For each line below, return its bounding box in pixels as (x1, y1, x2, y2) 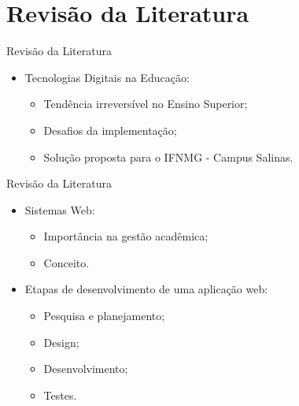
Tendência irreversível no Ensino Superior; (43, 95, 248, 112)
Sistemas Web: (24, 201, 95, 218)
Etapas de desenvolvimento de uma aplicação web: (24, 281, 268, 297)
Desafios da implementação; (43, 121, 177, 138)
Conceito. (43, 254, 90, 270)
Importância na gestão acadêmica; (43, 228, 209, 244)
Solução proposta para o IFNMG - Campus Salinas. (43, 148, 293, 165)
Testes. (43, 386, 77, 403)
